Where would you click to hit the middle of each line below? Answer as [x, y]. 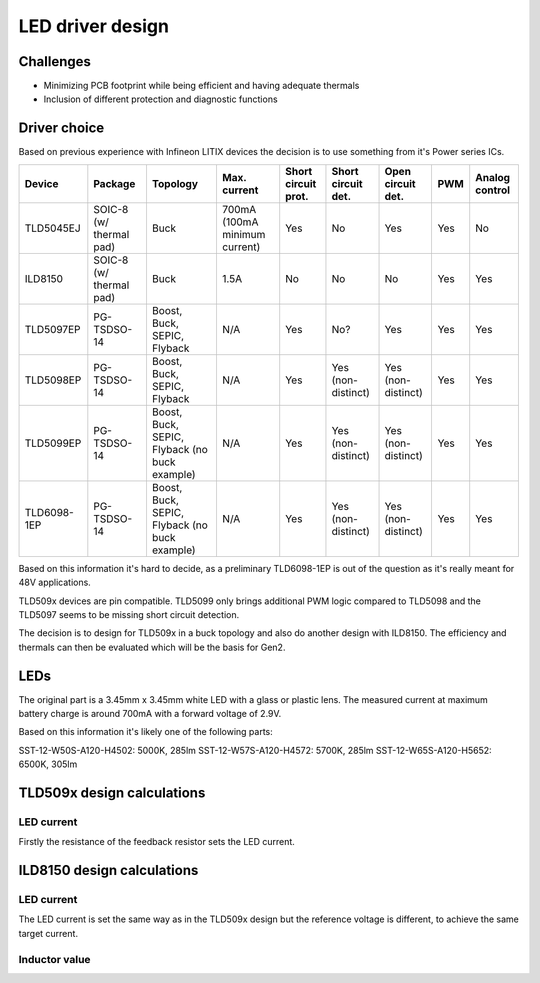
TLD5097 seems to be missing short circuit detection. [129, 614]
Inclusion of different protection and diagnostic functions [161, 99]
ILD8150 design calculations [108, 870]
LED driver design [94, 26]
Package [114, 183]
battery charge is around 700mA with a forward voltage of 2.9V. [150, 713]
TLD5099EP [53, 443]
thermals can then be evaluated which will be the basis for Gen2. [152, 647]
